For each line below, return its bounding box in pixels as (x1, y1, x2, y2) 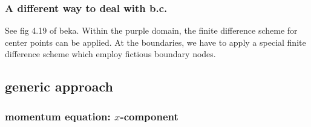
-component (120, 108, 178, 123)
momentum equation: (5, 108, 111, 123)
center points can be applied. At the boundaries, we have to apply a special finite (5, 36, 306, 48)
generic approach (5, 77, 113, 96)
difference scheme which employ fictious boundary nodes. (5, 48, 216, 60)
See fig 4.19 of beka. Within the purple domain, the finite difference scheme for (5, 24, 298, 37)
